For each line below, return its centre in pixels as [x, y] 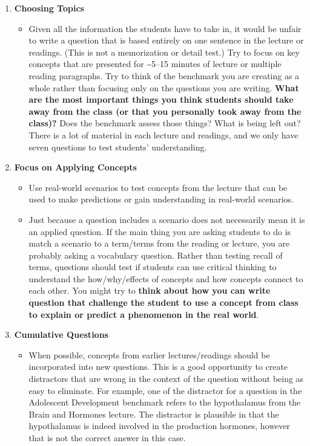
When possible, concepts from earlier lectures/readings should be [149, 354]
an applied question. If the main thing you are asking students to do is [160, 231]
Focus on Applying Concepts [75, 167]
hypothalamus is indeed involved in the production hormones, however [159, 426]
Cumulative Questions [61, 334]
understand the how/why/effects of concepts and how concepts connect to [166, 278]
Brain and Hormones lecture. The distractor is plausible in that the [154, 414]
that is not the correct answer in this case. [107, 438]
